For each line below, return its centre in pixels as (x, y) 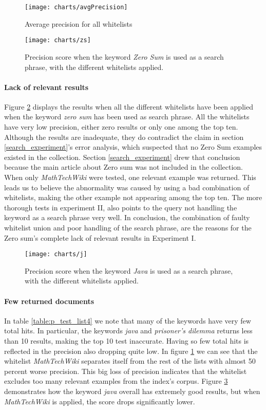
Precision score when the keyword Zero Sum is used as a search (124, 56)
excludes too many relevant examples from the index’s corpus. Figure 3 (116, 381)
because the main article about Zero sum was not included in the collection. (124, 167)
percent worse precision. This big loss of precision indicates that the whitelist (126, 371)
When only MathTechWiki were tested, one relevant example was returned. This (130, 177)
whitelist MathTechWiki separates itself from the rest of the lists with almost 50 (130, 361)
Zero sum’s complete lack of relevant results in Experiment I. (100, 237)
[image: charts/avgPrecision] (76, 7)
